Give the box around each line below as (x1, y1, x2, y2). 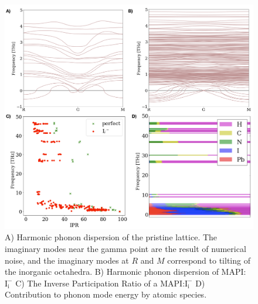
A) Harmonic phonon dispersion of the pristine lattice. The (5, 231, 218, 243)
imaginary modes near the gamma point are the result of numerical (5, 243, 246, 255)
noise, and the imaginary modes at (5, 254, 129, 266)
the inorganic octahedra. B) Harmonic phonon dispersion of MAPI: (5, 265, 246, 278)
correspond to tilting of (167, 254, 250, 266)
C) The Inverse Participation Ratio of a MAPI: (15, 277, 185, 289)
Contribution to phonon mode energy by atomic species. (5, 288, 207, 300)
